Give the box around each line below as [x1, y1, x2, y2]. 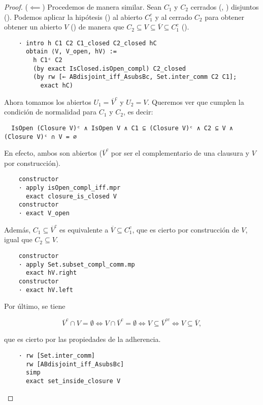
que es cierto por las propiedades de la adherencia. [4, 334, 161, 344]
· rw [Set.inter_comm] [18, 352, 95, 360]
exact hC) [40, 82, 74, 90]
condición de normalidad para [4, 106, 97, 117]
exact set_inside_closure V [25, 378, 121, 385]
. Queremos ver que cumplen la [147, 96, 244, 107]
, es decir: [123, 106, 153, 117]
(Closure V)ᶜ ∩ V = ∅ [4, 133, 77, 140]
